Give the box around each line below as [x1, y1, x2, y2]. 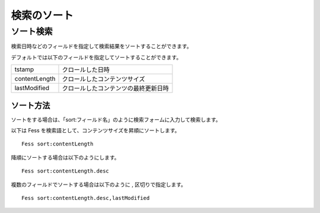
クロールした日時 [62, 66, 110, 74]
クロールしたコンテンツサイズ [62, 75, 145, 83]
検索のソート [11, 9, 74, 22]
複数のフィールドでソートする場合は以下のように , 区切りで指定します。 [11, 181, 187, 188]
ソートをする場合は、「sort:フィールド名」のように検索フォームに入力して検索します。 [11, 116, 222, 123]
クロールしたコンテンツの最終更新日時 [62, 84, 169, 93]
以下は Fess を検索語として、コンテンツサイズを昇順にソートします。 [11, 127, 180, 134]
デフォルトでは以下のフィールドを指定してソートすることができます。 [11, 53, 182, 61]
